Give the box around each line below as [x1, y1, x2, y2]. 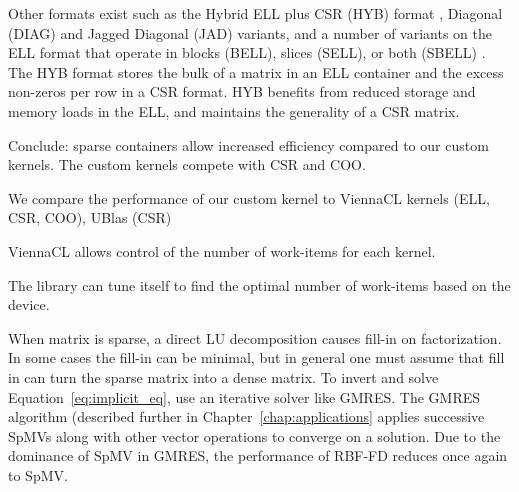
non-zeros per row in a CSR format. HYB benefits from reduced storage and [8, 81, 476, 102]
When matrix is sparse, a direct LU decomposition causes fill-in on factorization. [8, 327, 502, 348]
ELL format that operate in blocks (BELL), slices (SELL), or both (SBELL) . [8, 42, 486, 63]
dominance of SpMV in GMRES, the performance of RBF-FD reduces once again [8, 445, 508, 466]
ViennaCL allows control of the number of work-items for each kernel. [8, 240, 436, 261]
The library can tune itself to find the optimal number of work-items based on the [8, 274, 511, 295]
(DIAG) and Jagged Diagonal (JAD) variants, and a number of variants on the [8, 22, 492, 43]
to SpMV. [8, 464, 68, 485]
